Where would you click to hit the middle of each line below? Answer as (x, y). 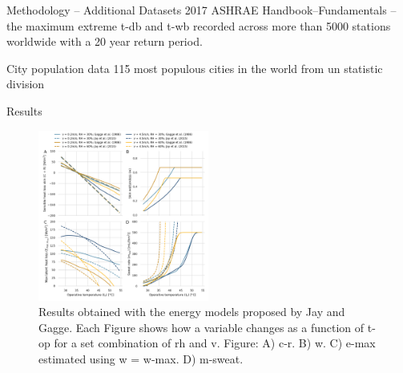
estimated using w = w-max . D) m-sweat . (141, 358)
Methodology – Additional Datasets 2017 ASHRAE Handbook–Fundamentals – (201, 10)
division (26, 84)
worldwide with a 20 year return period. (105, 41)
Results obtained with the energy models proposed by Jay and (192, 312)
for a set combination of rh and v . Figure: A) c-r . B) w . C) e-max (215, 343)
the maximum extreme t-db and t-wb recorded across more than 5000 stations (199, 25)
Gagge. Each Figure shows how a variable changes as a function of (201, 327)
